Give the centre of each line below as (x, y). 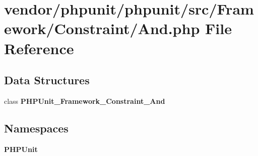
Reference (39, 48)
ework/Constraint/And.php (102, 28)
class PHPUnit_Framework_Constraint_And (85, 101)
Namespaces (36, 128)
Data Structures (47, 80)
